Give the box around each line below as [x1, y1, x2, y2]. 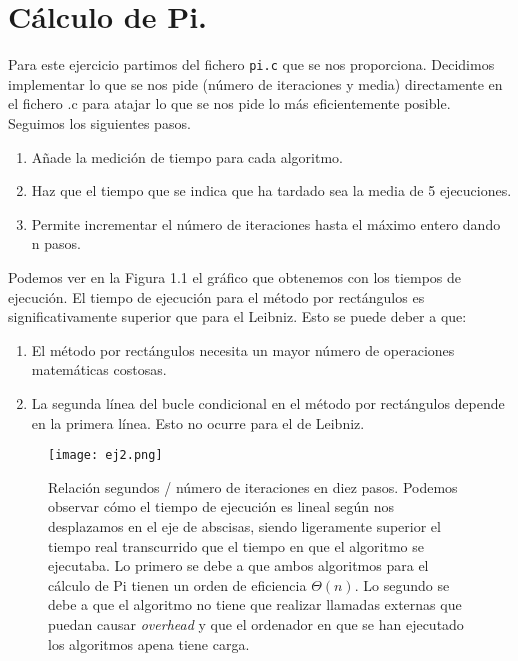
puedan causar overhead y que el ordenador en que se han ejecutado [48, 613, 464, 634]
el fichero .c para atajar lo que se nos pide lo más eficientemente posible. [8, 93, 451, 114]
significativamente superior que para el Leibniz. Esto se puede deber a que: [8, 306, 467, 327]
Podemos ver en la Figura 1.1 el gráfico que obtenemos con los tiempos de [8, 266, 462, 287]
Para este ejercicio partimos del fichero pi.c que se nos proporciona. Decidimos [8, 54, 495, 75]
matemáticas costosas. [31, 359, 167, 380]
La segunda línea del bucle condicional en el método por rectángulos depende [31, 392, 505, 413]
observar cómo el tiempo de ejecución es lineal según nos [48, 496, 395, 517]
